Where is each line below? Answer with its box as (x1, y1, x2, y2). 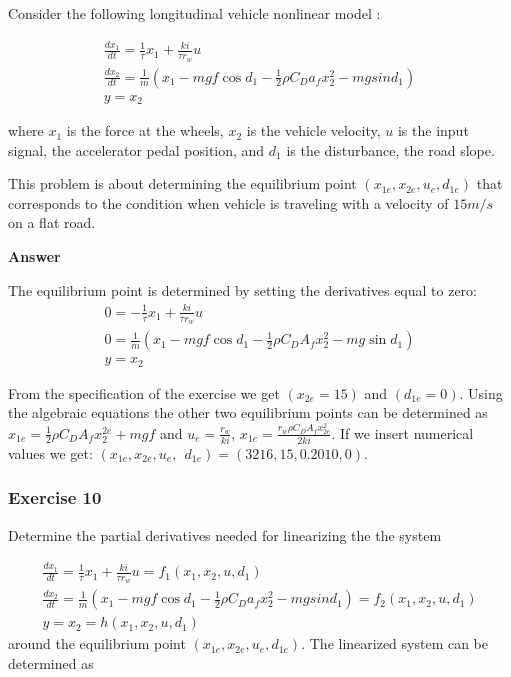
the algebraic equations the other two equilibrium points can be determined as (8, 402, 488, 423)
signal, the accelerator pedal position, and (8, 139, 265, 160)
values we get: (8, 442, 93, 463)
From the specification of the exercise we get (8, 382, 280, 403)
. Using (459, 382, 503, 403)
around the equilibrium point (8, 633, 186, 654)
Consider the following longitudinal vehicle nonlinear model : (8, 3, 381, 23)
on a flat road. (8, 212, 96, 233)
